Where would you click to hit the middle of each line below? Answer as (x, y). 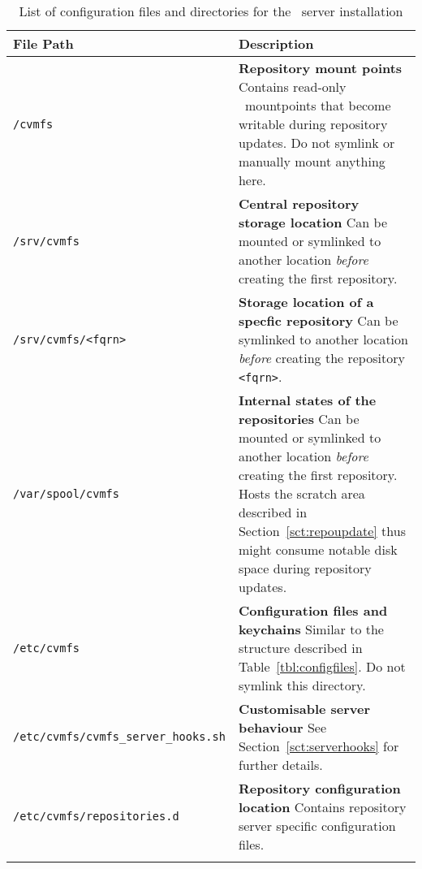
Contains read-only (292, 86)
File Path (43, 43)
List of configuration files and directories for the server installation (211, 11)
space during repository (305, 568)
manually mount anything (312, 161)
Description (276, 43)
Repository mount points (320, 68)
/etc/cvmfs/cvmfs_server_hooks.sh (119, 737)
